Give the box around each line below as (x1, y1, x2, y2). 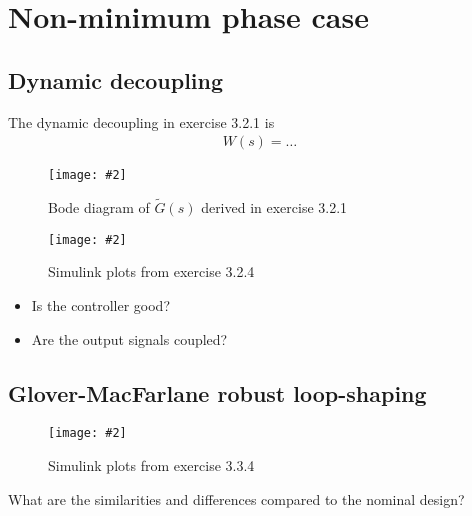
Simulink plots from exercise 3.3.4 (48, 454, 255, 475)
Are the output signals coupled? (31, 328, 228, 349)
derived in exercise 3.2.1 (201, 197, 348, 218)
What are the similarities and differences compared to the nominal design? (8, 488, 465, 509)
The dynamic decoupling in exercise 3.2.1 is (8, 111, 275, 132)
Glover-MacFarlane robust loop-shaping (8, 377, 427, 408)
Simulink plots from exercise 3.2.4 (48, 261, 255, 282)
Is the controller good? (31, 294, 171, 315)
